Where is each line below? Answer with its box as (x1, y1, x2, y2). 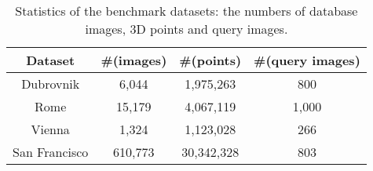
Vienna (31, 120, 70, 138)
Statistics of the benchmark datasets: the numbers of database (15, 2, 358, 20)
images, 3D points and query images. (85, 20, 288, 38)
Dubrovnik (21, 75, 80, 93)
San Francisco (13, 143, 89, 161)
